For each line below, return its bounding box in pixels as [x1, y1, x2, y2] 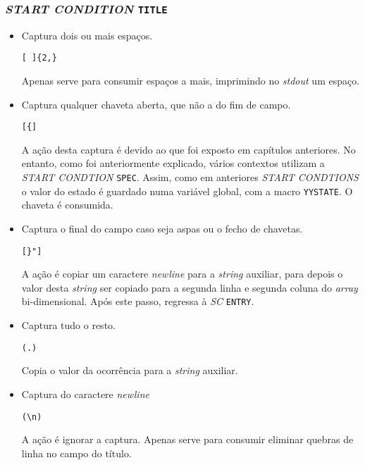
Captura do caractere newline [21, 386, 149, 401]
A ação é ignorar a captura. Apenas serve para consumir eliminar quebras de [21, 432, 354, 447]
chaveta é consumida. [21, 197, 113, 212]
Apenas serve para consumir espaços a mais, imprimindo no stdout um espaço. [21, 73, 360, 88]
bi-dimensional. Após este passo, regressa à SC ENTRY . [21, 294, 254, 309]
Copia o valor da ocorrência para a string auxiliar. [21, 363, 238, 378]
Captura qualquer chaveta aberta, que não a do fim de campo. [21, 97, 291, 111]
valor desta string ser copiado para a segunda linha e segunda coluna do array [21, 280, 358, 294]
